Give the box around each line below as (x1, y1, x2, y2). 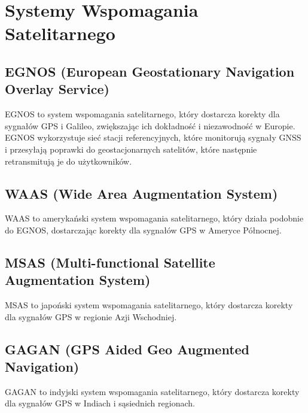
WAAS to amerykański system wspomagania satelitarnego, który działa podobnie (5, 212, 304, 224)
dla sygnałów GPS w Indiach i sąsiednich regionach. (5, 397, 195, 409)
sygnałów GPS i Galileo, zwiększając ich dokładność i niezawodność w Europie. (5, 119, 295, 132)
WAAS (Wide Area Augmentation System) (5, 184, 278, 202)
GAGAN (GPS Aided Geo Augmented (5, 339, 250, 358)
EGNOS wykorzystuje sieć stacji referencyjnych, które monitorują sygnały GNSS (5, 131, 301, 144)
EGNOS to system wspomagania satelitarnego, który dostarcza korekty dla (5, 108, 280, 120)
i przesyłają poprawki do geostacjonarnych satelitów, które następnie (5, 142, 257, 155)
